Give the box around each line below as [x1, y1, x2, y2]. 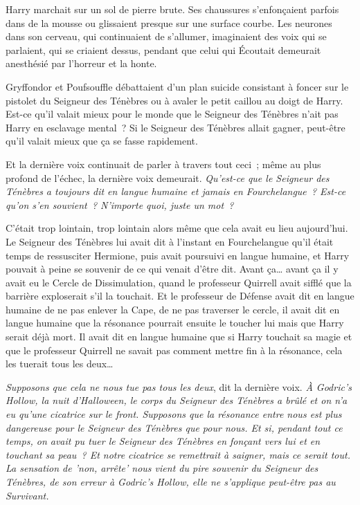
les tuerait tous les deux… [6, 356, 114, 371]
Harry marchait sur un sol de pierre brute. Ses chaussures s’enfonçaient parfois [6, 2, 339, 16]
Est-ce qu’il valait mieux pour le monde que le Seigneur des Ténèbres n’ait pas [6, 107, 339, 121]
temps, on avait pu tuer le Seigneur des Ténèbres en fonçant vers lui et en [6, 434, 321, 448]
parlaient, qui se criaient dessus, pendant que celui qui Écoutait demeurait [6, 42, 321, 57]
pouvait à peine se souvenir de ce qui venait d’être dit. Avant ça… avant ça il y [6, 261, 339, 276]
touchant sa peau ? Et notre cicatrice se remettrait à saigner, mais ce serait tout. [6, 447, 350, 461]
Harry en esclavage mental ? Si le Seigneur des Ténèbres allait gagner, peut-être [6, 120, 345, 134]
